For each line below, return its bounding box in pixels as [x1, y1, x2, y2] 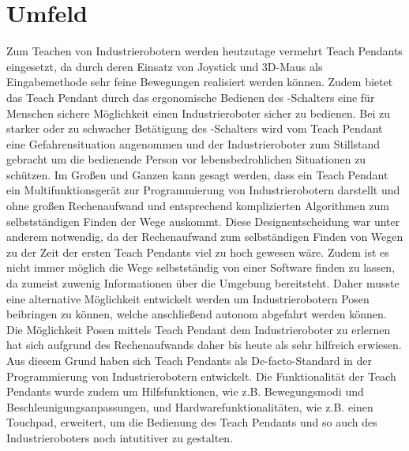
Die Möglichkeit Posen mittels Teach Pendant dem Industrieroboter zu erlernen [6, 321, 391, 337]
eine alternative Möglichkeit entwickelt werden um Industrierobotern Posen [6, 290, 370, 306]
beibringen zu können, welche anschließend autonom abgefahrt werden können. [6, 306, 387, 322]
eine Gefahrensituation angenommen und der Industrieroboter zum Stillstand [6, 135, 381, 152]
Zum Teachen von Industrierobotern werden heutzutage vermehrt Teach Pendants [6, 43, 403, 59]
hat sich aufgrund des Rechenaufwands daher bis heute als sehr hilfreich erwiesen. [6, 336, 402, 353]
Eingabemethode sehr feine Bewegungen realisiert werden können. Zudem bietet [6, 73, 393, 90]
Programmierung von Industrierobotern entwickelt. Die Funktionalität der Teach [6, 367, 396, 384]
